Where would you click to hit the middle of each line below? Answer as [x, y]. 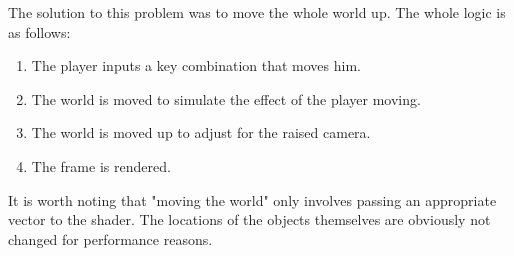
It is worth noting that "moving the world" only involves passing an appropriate [252, 199]
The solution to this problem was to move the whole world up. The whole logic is [257, 12]
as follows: [39, 31]
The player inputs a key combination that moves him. [196, 65]
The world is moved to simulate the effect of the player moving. [226, 98]
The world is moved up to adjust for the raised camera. [201, 132]
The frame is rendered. [101, 165]
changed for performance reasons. [110, 238]
